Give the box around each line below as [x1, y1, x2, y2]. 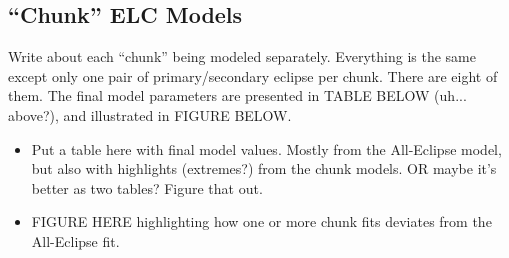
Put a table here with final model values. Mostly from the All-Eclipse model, [31, 138, 502, 159]
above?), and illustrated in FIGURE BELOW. [8, 104, 292, 125]
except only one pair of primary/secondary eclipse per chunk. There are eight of [8, 65, 498, 86]
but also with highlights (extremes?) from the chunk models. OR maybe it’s [31, 158, 497, 179]
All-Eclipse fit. [31, 230, 120, 251]
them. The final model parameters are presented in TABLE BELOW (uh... [8, 85, 467, 106]
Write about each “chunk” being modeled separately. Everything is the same [8, 46, 476, 67]
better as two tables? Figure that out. [31, 177, 263, 198]
